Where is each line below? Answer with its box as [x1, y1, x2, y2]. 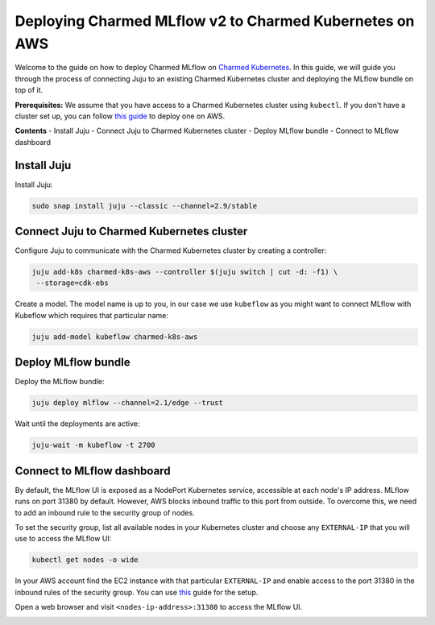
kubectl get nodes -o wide [31, 556, 139, 565]
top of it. [14, 85, 43, 95]
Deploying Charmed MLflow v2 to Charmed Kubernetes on [14, 12, 415, 30]
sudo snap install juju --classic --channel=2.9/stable [31, 201, 258, 210]
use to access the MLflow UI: [14, 534, 112, 544]
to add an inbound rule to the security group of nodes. [14, 507, 195, 517]
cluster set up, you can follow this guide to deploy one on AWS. [14, 111, 226, 121]
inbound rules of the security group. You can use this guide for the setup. [14, 587, 259, 597]
